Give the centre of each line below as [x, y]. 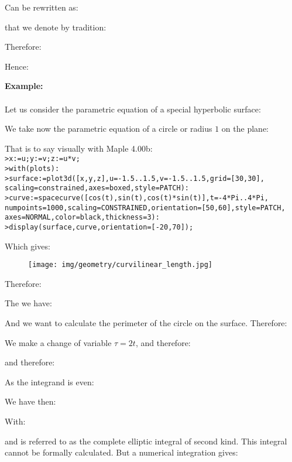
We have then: [30, 401]
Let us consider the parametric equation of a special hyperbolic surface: [133, 109]
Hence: [17, 66]
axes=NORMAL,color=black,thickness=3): [82, 218]
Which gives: [28, 246]
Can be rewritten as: [42, 7]
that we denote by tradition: [56, 27]
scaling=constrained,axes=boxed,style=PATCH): [97, 188]
